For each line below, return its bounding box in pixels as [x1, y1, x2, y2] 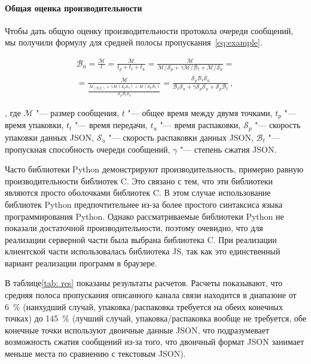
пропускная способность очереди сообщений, [5, 142, 170, 155]
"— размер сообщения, [36, 107, 120, 119]
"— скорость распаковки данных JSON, [108, 131, 254, 143]
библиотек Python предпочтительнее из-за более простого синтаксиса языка [5, 198, 283, 210]
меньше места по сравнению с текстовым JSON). [5, 347, 186, 360]
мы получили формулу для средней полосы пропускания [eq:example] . [5, 36, 263, 48]
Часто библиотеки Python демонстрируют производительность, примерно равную [5, 163, 304, 175]
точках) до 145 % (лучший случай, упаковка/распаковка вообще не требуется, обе [5, 312, 306, 324]
